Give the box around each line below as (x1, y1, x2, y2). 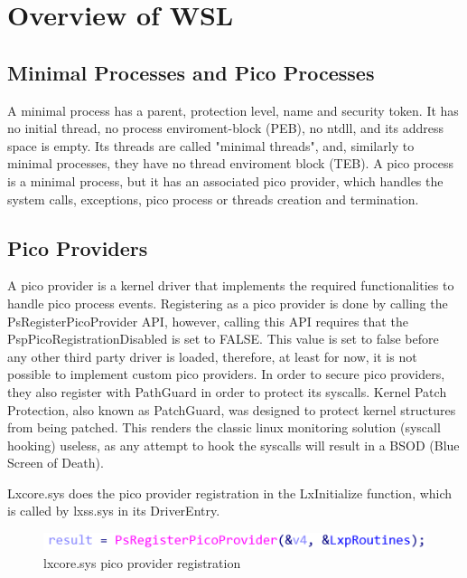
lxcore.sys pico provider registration (43, 553, 241, 572)
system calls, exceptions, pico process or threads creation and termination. (7, 189, 419, 208)
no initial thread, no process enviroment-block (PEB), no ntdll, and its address (7, 118, 444, 137)
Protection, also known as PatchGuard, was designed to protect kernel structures (7, 400, 456, 419)
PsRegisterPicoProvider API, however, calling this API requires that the (7, 311, 408, 330)
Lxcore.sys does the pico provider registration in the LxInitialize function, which (7, 483, 453, 502)
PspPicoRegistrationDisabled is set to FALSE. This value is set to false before (7, 329, 439, 348)
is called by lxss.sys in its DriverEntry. (7, 501, 220, 520)
